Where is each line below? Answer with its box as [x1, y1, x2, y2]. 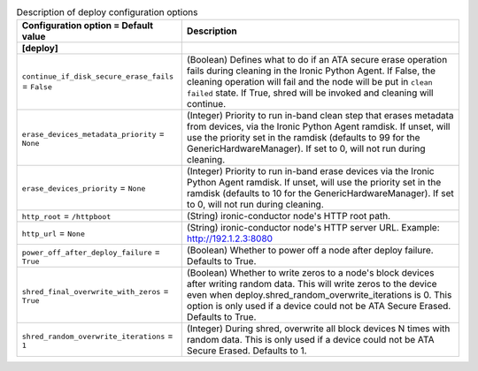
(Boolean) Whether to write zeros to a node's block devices [186, 267, 435, 279]
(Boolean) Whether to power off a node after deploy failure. [186, 244, 434, 256]
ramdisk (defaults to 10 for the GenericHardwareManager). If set [186, 187, 455, 200]
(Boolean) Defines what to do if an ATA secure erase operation [186, 54, 448, 66]
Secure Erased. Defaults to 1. [186, 344, 307, 357]
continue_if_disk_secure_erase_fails [21, 72, 174, 81]
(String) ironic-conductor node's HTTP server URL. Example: [186, 222, 440, 234]
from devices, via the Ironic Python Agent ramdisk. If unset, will [186, 120, 451, 132]
